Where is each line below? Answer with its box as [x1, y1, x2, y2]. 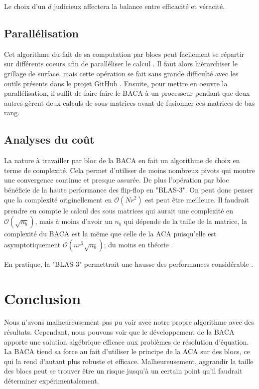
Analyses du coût [4, 132, 95, 147]
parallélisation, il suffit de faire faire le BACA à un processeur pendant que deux [4, 88, 250, 98]
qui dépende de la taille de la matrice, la [124, 216, 247, 226]
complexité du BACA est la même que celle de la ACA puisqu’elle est [4, 228, 217, 239]
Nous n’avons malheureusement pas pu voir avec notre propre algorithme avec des [4, 317, 254, 327]
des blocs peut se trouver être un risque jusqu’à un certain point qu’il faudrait [4, 366, 243, 376]
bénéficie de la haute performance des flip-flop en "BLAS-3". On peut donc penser [4, 184, 254, 194]
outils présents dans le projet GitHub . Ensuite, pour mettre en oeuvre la [4, 78, 228, 88]
